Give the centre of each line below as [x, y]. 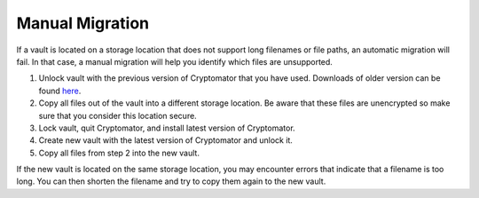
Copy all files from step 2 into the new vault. [119, 153]
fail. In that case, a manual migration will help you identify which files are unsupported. [174, 61]
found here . [60, 91]
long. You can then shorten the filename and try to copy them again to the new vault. [171, 181]
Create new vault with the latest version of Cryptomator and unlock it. [165, 140]
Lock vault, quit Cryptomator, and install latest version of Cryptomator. [167, 128]
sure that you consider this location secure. [118, 115]
